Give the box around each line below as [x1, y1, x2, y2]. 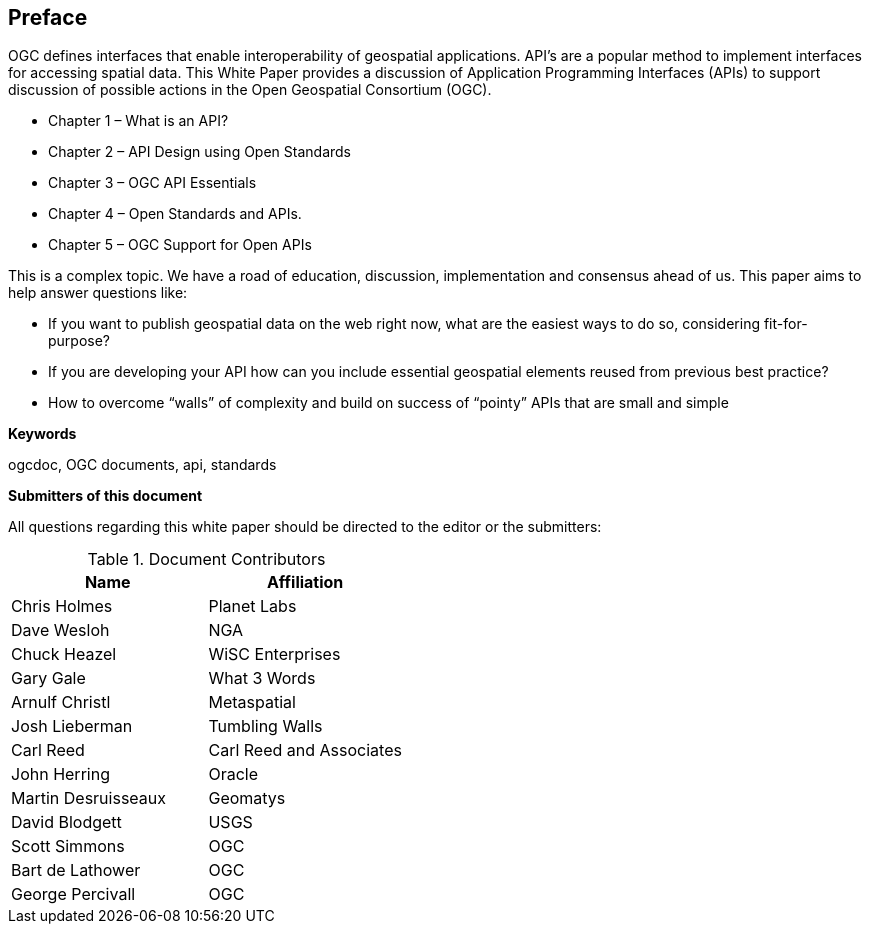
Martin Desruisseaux [11, 788, 167, 809]
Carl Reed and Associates [208, 740, 402, 761]
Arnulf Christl [11, 692, 111, 713]
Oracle [208, 764, 259, 785]
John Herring [11, 764, 110, 785]
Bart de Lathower [11, 860, 141, 881]
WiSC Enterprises [208, 644, 341, 665]
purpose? [48, 332, 111, 350]
